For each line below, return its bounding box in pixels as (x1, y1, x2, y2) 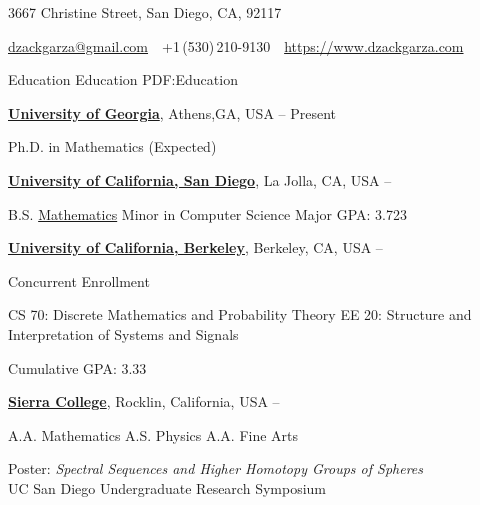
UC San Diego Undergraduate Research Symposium (8, 477, 326, 498)
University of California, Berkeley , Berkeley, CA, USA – (8, 237, 383, 258)
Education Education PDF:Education (8, 69, 238, 90)
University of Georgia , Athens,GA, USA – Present (8, 102, 337, 123)
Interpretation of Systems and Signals (8, 323, 239, 344)
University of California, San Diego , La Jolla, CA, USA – (8, 169, 392, 190)
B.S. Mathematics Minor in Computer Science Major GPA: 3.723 (8, 203, 407, 224)
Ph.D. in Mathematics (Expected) (8, 136, 217, 157)
